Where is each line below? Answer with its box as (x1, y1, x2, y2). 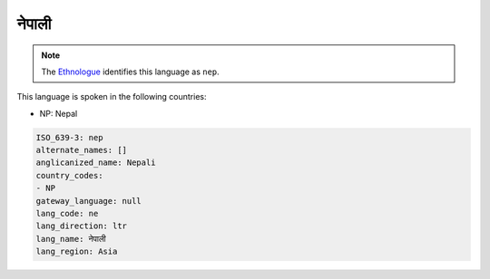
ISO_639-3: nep (35, 132, 103, 142)
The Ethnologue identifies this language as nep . (41, 66, 220, 77)
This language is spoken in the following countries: (16, 91, 207, 102)
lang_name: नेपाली (35, 234, 106, 244)
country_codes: (35, 170, 103, 180)
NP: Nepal (39, 108, 78, 119)
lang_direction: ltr (35, 221, 127, 231)
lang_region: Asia (35, 246, 118, 257)
